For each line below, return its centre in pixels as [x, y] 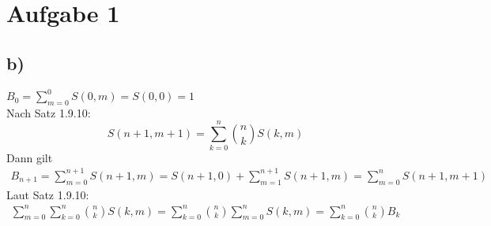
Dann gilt [30, 157]
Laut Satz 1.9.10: [48, 194]
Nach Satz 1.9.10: [49, 112]
